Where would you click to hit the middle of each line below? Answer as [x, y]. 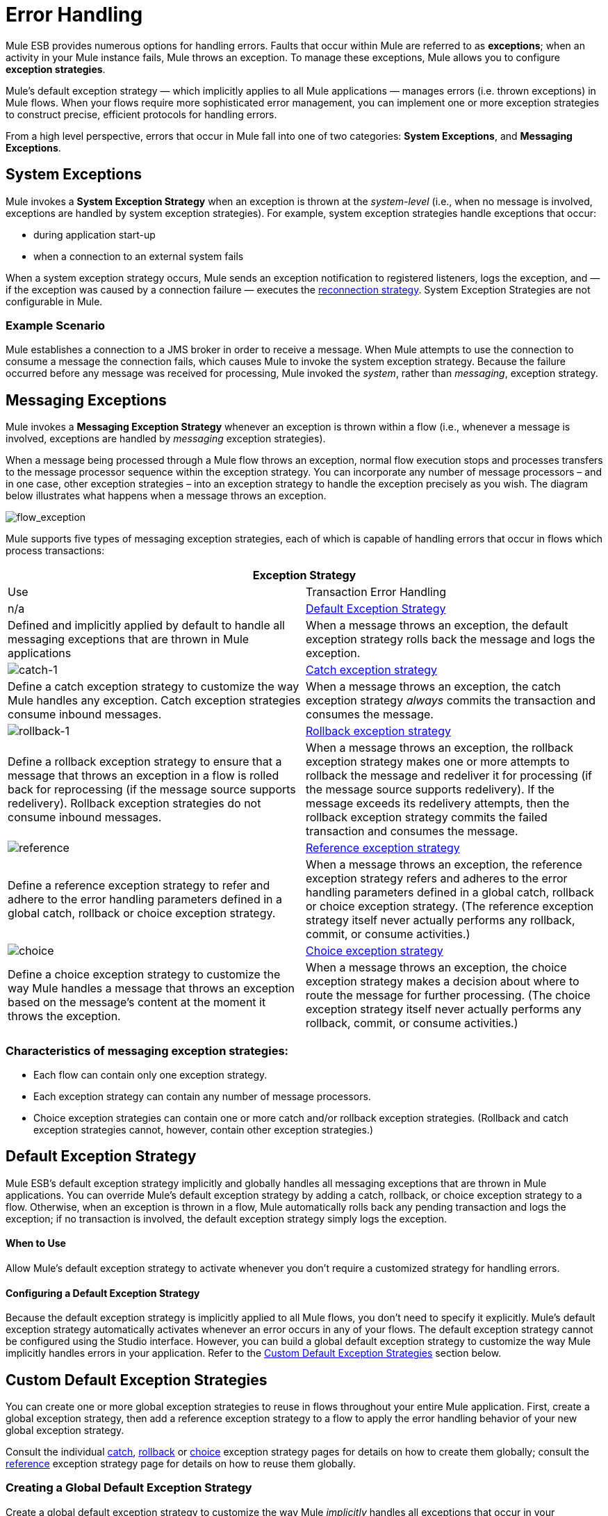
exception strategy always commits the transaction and [451, 701]
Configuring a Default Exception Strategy [103, 1293]
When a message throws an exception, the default [437, 626]
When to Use [36, 1243]
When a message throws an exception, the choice [436, 968]
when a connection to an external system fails [139, 256]
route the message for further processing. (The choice [448, 995]
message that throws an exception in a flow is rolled [143, 776]
